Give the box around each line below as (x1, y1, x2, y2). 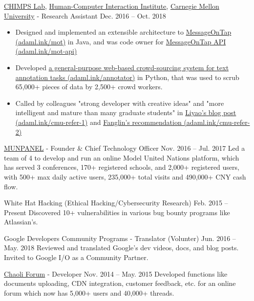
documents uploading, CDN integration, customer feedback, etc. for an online (4, 278, 236, 288)
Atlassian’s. (4, 217, 38, 227)
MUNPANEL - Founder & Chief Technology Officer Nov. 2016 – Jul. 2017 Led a (4, 143, 245, 153)
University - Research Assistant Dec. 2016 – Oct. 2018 (4, 10, 166, 20)
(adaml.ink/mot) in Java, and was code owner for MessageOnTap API (15, 36, 226, 46)
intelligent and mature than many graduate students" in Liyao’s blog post (15, 107, 236, 118)
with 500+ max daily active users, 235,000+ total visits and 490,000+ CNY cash (4, 171, 246, 181)
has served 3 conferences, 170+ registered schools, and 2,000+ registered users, (4, 162, 239, 172)
